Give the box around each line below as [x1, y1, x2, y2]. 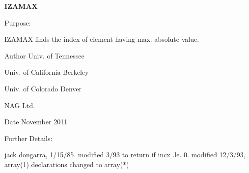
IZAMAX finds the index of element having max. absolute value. [4, 34, 199, 44]
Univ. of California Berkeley [4, 67, 89, 77]
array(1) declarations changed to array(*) [4, 159, 129, 169]
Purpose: [4, 17, 31, 28]
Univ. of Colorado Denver [4, 83, 82, 93]
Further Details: [4, 133, 53, 143]
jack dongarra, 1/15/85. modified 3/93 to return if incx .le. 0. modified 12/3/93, [4, 149, 246, 160]
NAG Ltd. [4, 100, 35, 110]
